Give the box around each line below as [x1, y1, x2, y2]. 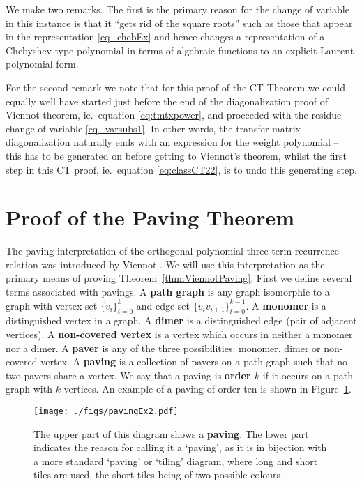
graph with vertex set [6, 298, 98, 312]
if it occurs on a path [262, 367, 354, 382]
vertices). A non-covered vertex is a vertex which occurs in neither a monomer [6, 327, 353, 342]
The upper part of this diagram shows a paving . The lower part [33, 426, 309, 441]
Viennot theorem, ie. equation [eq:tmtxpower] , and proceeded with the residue [6, 107, 342, 122]
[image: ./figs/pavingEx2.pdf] [33, 406, 179, 416]
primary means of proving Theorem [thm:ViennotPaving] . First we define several [6, 271, 352, 285]
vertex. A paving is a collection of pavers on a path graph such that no [40, 354, 347, 369]
